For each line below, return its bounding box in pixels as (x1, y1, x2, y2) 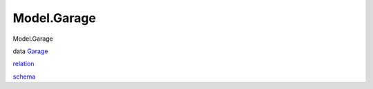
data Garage (12, 47, 48, 55)
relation (12, 59, 35, 68)
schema (12, 72, 36, 81)
